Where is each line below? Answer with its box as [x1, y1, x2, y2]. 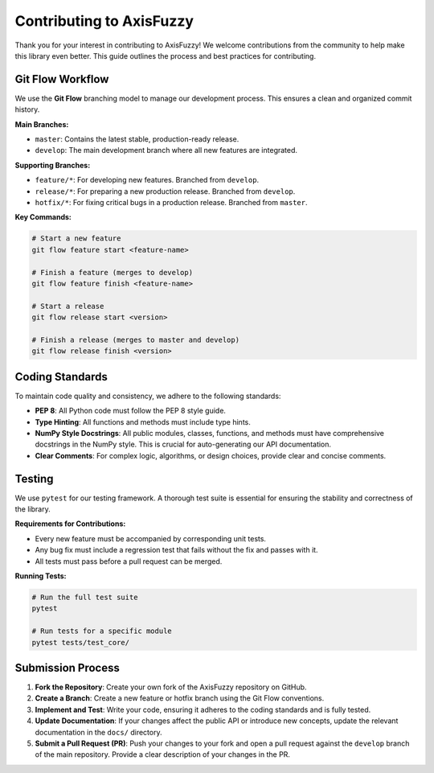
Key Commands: [14, 212, 72, 222]
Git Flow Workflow [14, 72, 109, 86]
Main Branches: [14, 119, 69, 129]
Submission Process [14, 660, 120, 675]
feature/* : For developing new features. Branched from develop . [35, 175, 260, 185]
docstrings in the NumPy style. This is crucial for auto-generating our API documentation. [35, 439, 332, 450]
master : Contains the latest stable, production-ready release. [35, 134, 240, 144]
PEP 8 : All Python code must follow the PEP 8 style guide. [35, 406, 227, 416]
